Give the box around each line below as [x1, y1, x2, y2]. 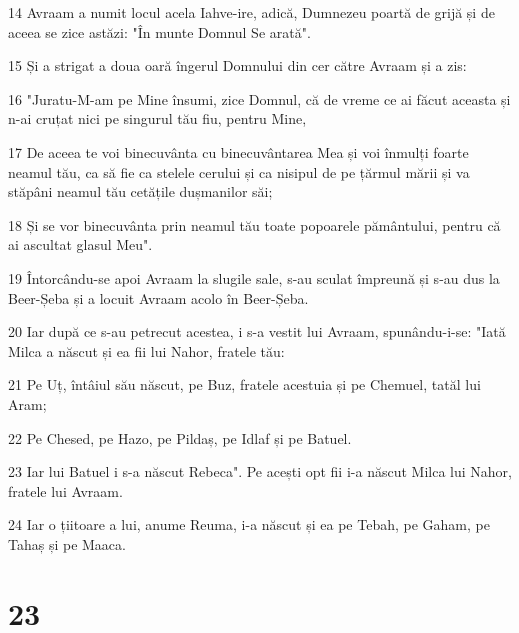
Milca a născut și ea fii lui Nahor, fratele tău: [8, 340, 285, 361]
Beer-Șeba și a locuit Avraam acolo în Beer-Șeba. [8, 287, 309, 308]
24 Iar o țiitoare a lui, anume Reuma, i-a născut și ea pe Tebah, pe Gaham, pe [8, 514, 490, 535]
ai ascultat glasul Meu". [8, 234, 153, 255]
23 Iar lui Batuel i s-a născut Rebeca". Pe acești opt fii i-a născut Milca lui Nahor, [8, 461, 512, 482]
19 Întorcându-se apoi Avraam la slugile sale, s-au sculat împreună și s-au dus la [8, 267, 500, 288]
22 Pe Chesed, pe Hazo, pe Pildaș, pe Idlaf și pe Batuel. [8, 427, 352, 448]
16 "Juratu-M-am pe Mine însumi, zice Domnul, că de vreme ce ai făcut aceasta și [8, 88, 511, 109]
